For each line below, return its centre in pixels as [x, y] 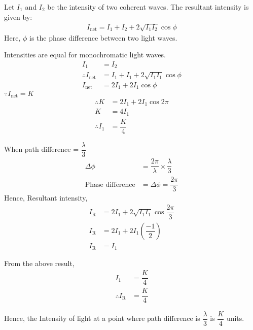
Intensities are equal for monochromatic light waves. [85, 55]
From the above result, [39, 263]
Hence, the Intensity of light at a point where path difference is [102, 318]
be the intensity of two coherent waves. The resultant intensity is [148, 7]
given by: [18, 16]
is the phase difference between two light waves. [103, 37]
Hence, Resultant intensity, [46, 198]
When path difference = [42, 149]
